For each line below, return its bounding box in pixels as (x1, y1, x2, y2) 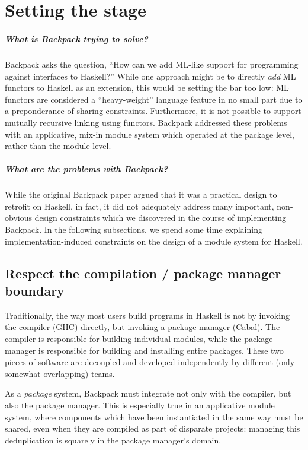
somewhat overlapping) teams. (5, 367, 115, 379)
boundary (5, 281, 65, 299)
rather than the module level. (5, 140, 111, 152)
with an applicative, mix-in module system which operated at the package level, (5, 128, 295, 140)
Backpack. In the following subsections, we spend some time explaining (5, 223, 262, 236)
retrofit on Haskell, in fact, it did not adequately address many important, (5, 199, 274, 212)
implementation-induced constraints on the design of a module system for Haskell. (5, 234, 303, 247)
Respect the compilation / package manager (5, 264, 281, 282)
